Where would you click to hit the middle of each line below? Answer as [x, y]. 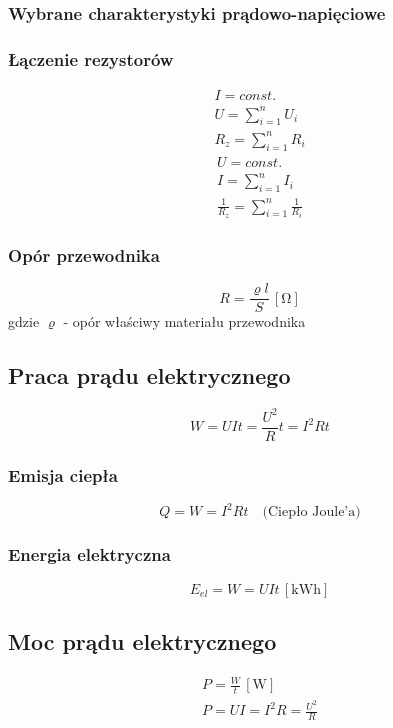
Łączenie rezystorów [91, 58]
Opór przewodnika [84, 255]
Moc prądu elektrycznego [142, 641]
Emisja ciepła [63, 474]
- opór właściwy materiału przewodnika [184, 321]
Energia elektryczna [89, 554]
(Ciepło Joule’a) [311, 512]
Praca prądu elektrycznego [149, 375]
